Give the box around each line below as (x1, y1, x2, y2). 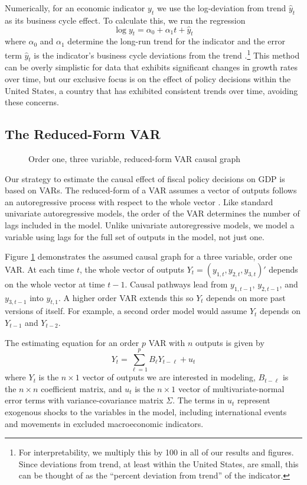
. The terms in (172, 394, 225, 406)
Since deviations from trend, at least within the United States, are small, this (18, 457, 299, 470)
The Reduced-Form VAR (5, 125, 161, 143)
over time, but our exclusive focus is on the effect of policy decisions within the (5, 73, 291, 85)
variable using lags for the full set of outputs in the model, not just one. (5, 230, 264, 242)
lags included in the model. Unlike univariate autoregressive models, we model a (5, 219, 295, 231)
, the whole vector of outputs (79, 263, 185, 275)
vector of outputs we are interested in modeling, (82, 371, 256, 383)
